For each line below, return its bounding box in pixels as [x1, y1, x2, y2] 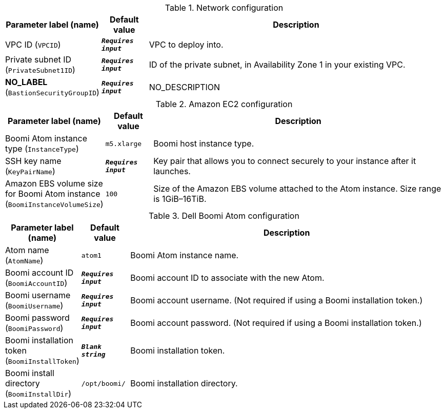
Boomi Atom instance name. [130, 250, 239, 260]
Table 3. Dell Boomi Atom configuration [149, 211, 299, 221]
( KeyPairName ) [5, 166, 55, 176]
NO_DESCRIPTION [149, 82, 220, 92]
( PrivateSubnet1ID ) [5, 65, 75, 75]
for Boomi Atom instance [5, 189, 100, 199]
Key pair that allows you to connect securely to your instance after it [153, 156, 416, 166]
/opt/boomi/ [81, 379, 126, 387]
